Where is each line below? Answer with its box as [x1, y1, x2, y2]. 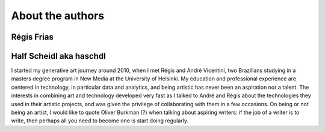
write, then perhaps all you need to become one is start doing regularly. [11, 117, 189, 124]
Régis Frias [11, 32, 54, 42]
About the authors [11, 9, 105, 22]
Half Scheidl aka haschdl [11, 51, 107, 61]
